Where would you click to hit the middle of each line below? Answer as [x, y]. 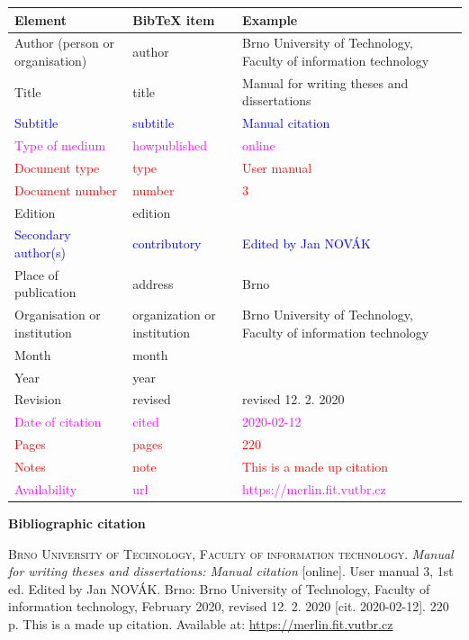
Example [270, 19]
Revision [38, 399]
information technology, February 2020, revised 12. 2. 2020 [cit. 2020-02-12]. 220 [229, 606]
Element [41, 19]
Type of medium [60, 145]
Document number [66, 189]
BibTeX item [174, 19]
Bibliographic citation [77, 523]
